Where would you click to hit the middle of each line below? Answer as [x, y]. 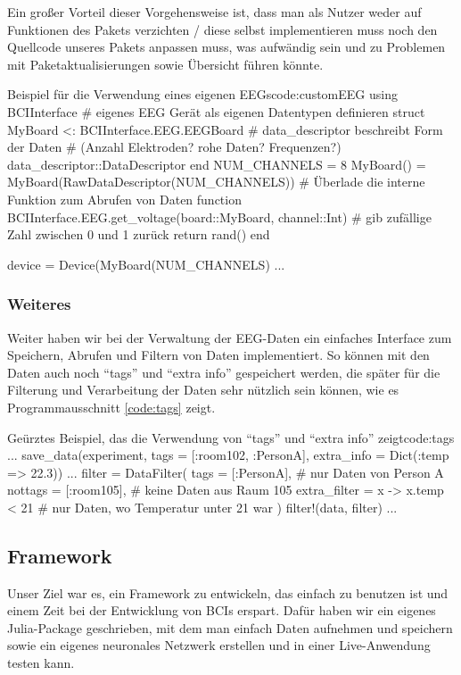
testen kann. [41, 663]
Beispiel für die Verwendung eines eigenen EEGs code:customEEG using [202, 94]
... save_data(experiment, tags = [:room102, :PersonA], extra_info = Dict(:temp [228, 455]
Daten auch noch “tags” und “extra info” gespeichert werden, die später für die [224, 372]
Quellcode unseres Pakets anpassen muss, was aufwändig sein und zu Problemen [226, 47]
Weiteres [39, 304]
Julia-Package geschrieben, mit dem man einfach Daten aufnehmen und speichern [230, 627]
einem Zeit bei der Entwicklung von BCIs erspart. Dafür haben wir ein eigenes [222, 610]
